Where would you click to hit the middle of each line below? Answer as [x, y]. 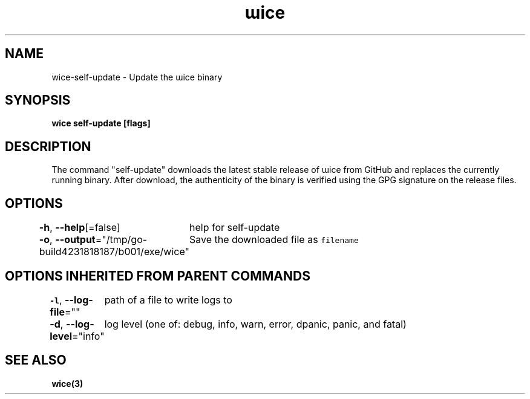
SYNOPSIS [38, 100]
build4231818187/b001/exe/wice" [114, 252]
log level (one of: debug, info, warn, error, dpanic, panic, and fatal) [255, 324]
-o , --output [67, 240]
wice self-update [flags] [101, 123]
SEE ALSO [36, 360]
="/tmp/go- [121, 240]
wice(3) [67, 383]
